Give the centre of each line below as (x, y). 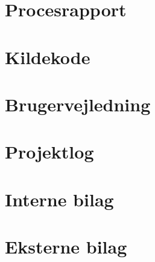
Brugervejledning (78, 104)
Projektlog (49, 152)
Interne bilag (59, 199)
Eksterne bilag (66, 247)
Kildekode (48, 57)
